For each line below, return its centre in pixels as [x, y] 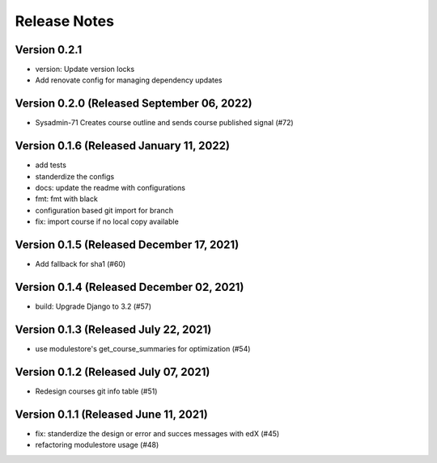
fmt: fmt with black [67, 199]
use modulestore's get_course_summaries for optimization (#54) [143, 348]
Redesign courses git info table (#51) [96, 391]
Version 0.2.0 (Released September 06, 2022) [134, 104]
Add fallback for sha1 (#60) [81, 264]
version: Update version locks [85, 69]
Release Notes [65, 21]
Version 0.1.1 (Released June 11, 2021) [111, 414]
